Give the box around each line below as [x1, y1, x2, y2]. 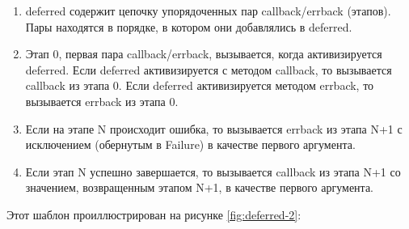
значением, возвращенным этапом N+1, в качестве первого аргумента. [25, 179, 373, 196]
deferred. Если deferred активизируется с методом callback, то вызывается [25, 61, 392, 78]
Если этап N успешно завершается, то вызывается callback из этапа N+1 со [25, 163, 401, 180]
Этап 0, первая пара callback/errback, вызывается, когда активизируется [25, 45, 382, 62]
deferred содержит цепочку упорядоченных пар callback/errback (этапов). [25, 2, 391, 19]
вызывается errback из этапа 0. [25, 92, 179, 109]
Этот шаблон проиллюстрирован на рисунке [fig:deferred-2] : [6, 206, 301, 223]
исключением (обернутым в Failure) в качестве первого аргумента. [25, 136, 356, 153]
